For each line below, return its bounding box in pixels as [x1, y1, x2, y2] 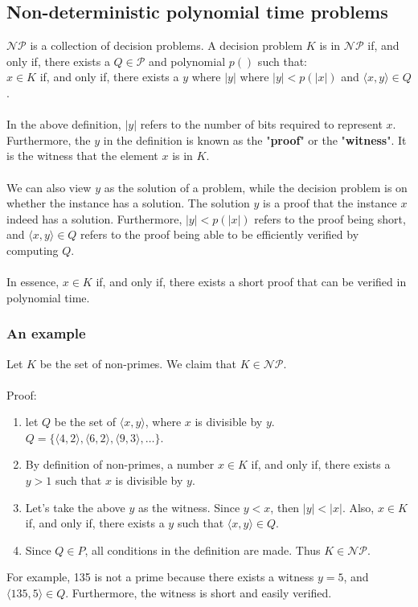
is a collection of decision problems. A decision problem [30, 37, 303, 54]
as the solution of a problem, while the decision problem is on [104, 178, 408, 195]
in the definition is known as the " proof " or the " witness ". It [103, 131, 407, 148]
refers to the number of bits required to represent [140, 116, 383, 133]
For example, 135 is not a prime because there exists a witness [6, 568, 314, 585]
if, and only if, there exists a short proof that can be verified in [96, 273, 407, 290]
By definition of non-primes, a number [25, 456, 215, 473]
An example [6, 323, 86, 343]
